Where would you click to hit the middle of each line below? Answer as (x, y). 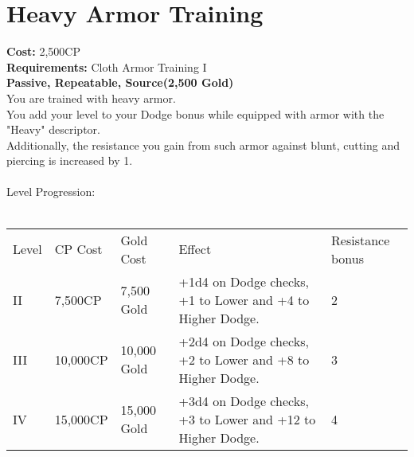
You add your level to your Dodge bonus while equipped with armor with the (195, 113)
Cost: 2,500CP (43, 51)
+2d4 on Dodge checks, (244, 341)
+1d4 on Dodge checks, (244, 281)
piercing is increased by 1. (70, 160)
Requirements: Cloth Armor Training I (107, 66)
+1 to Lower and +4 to (244, 299)
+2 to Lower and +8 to (244, 359)
